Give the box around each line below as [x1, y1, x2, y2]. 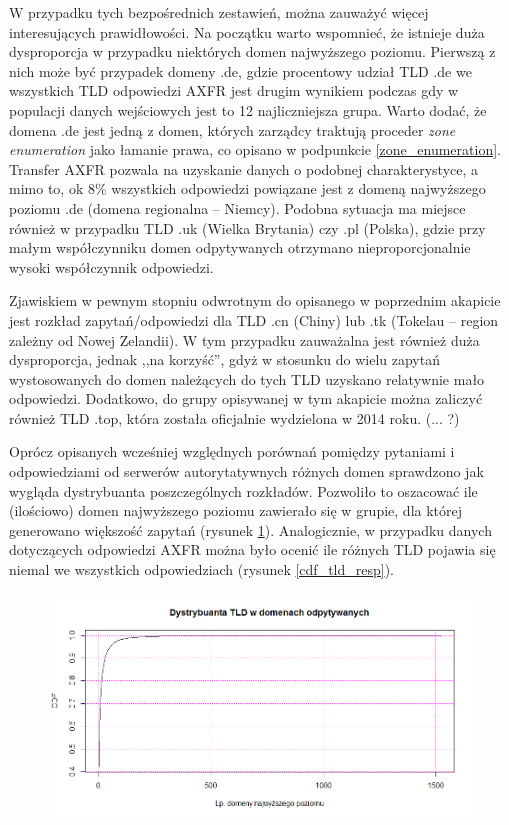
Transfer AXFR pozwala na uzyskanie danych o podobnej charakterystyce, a [9, 158, 479, 179]
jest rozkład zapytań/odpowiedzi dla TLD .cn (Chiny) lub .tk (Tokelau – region [9, 309, 499, 330]
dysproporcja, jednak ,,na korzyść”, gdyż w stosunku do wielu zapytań [9, 349, 440, 370]
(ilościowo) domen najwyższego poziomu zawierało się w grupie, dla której [9, 500, 463, 521]
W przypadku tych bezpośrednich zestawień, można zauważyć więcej [9, 2, 429, 22]
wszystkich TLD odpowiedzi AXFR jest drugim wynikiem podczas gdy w [9, 80, 459, 101]
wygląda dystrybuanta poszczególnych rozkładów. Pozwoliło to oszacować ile [9, 480, 478, 501]
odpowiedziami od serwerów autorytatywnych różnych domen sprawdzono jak [9, 461, 484, 482]
